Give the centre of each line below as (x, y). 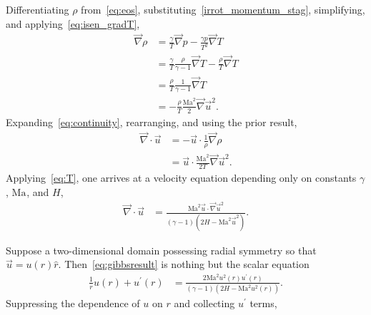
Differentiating (38, 9)
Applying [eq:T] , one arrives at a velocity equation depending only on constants (181, 178)
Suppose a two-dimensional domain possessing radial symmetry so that (161, 250)
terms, (263, 303)
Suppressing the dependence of (73, 303)
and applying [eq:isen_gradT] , (73, 23)
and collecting (204, 303)
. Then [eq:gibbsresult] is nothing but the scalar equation (184, 264)
